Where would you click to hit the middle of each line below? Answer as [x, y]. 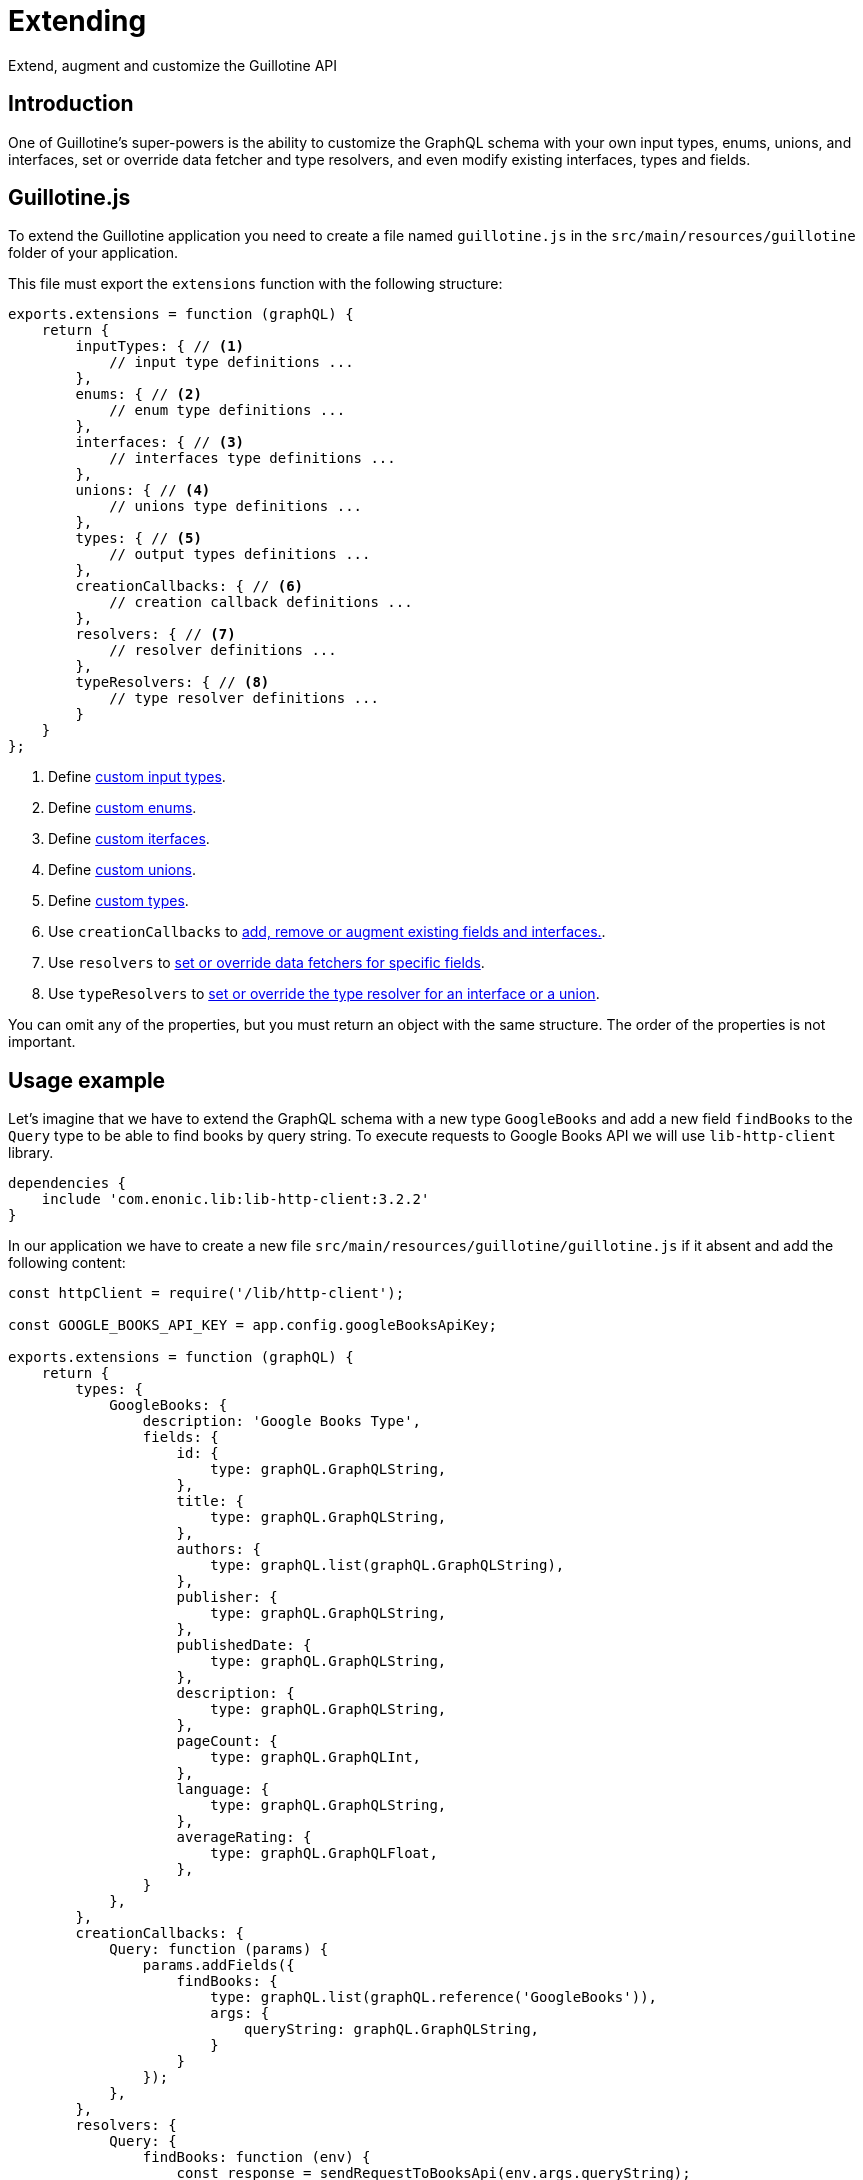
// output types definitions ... [240, 554]
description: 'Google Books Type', [282, 1421]
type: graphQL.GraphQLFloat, [324, 1853]
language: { [223, 1789]
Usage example [87, 1080]
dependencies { [67, 1183]
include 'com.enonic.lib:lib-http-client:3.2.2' [235, 1199]
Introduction [71, 104]
